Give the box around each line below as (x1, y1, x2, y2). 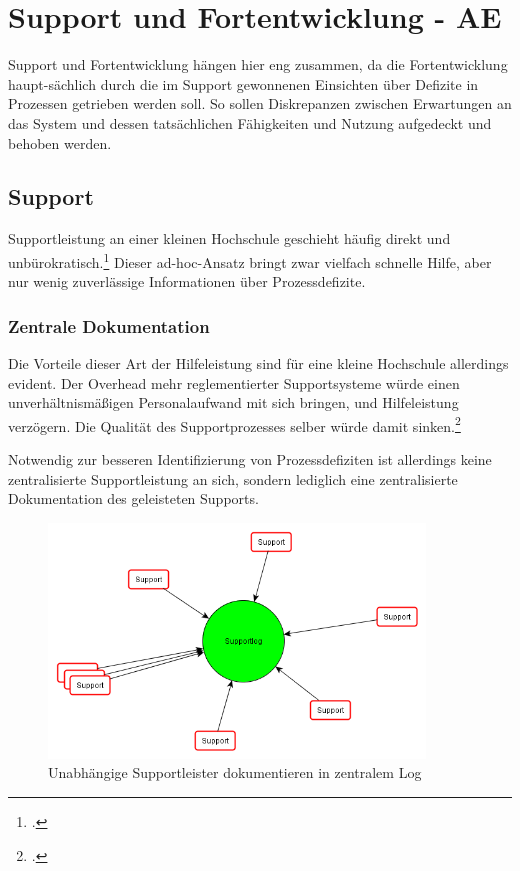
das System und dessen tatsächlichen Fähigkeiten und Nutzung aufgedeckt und (8, 112, 492, 133)
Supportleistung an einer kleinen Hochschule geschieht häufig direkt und (8, 228, 451, 249)
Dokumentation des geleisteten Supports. (8, 488, 259, 509)
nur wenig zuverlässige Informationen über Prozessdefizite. (8, 271, 366, 292)
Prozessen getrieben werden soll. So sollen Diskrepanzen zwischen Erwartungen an (8, 93, 512, 114)
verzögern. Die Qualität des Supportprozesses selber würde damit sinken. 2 (8, 412, 461, 436)
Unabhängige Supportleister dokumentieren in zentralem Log (48, 762, 422, 783)
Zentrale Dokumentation (8, 313, 210, 338)
